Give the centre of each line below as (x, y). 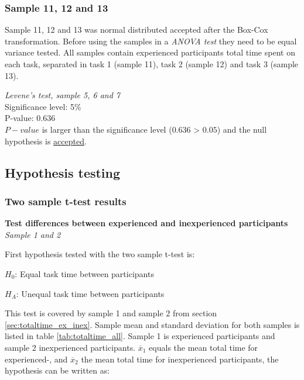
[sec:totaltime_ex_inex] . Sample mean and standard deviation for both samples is (152, 324)
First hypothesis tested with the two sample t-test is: (100, 254)
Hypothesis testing (63, 172)
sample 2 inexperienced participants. (70, 347)
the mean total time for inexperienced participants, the (180, 359)
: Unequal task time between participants (90, 293)
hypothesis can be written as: (57, 370)
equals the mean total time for (204, 347)
